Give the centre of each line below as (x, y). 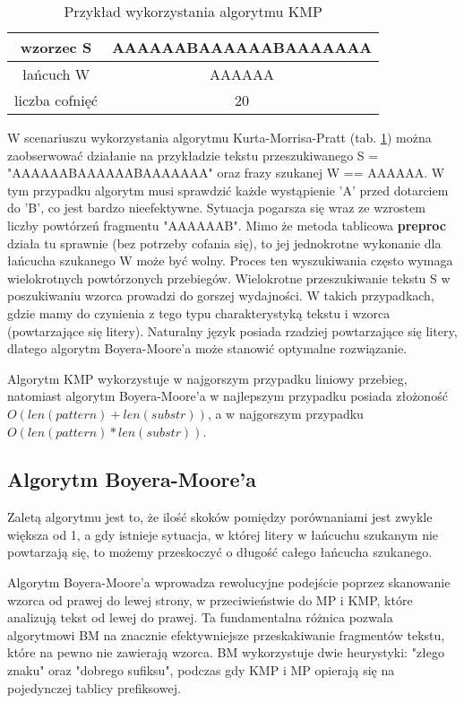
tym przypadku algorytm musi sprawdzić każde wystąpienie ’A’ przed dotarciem (228, 190)
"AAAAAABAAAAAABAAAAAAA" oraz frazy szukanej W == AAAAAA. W (226, 173)
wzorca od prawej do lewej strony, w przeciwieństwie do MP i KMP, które (210, 599)
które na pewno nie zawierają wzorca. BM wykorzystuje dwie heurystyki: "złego (226, 652)
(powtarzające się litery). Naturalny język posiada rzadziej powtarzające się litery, (232, 330)
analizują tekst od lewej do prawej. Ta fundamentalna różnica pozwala (200, 617)
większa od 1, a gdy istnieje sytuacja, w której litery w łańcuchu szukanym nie (223, 534)
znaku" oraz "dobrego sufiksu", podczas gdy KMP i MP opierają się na (201, 670)
